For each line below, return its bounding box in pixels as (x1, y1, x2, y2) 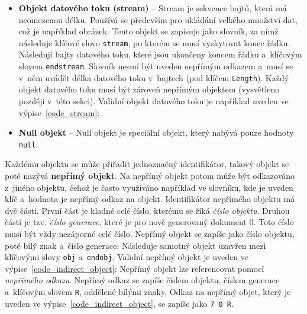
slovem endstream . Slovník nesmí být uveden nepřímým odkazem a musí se (18, 60, 293, 72)
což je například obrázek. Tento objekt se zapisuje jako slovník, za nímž (18, 25, 279, 37)
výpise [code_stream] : (18, 106, 100, 118)
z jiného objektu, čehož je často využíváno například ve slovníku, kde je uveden (5, 181, 293, 193)
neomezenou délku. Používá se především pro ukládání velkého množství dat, (18, 13, 298, 25)
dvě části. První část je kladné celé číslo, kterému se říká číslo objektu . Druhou (5, 204, 290, 216)
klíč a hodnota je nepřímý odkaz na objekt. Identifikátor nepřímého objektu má (5, 193, 295, 205)
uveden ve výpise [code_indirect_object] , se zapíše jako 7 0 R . (5, 297, 234, 309)
